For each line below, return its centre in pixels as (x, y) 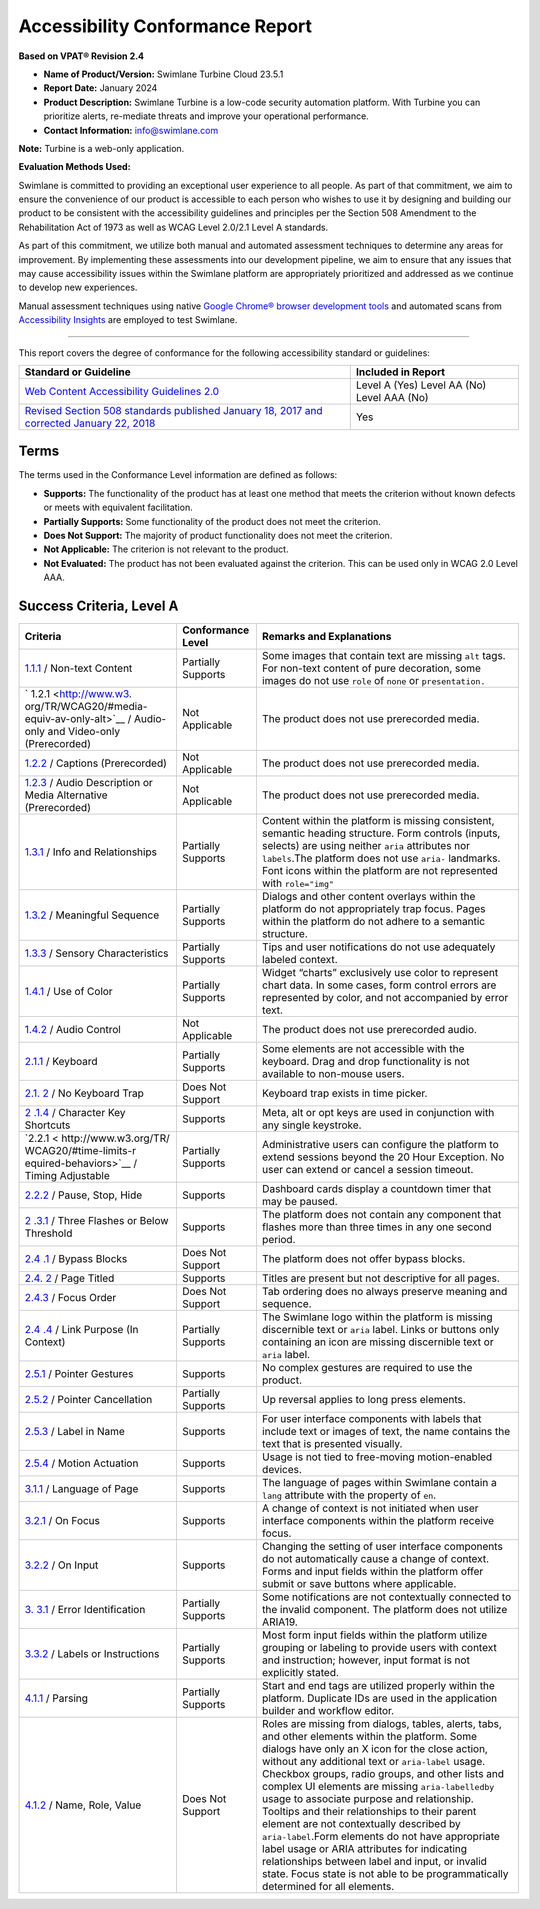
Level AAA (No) (392, 397)
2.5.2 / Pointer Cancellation (88, 1400)
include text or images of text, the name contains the (385, 1432)
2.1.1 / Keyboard (61, 1062)
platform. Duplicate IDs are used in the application (379, 1698)
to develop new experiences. (78, 287)
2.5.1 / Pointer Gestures (79, 1374)
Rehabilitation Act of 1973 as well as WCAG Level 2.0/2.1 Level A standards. (173, 227)
